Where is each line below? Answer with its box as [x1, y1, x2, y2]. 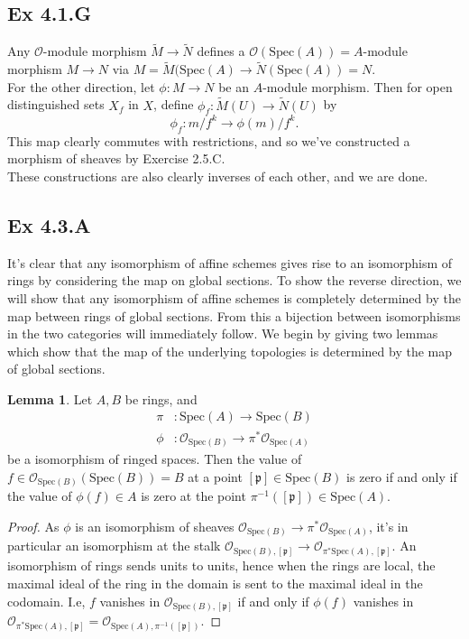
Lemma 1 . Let [7, 389, 93, 408]
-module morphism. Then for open [262, 77, 453, 96]
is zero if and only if [346, 467, 457, 486]
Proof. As [7, 516, 60, 535]
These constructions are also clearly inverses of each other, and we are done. [7, 166, 428, 185]
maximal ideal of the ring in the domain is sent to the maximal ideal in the [7, 574, 423, 593]
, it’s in [368, 516, 409, 535]
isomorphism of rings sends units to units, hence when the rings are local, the [7, 556, 436, 575]
